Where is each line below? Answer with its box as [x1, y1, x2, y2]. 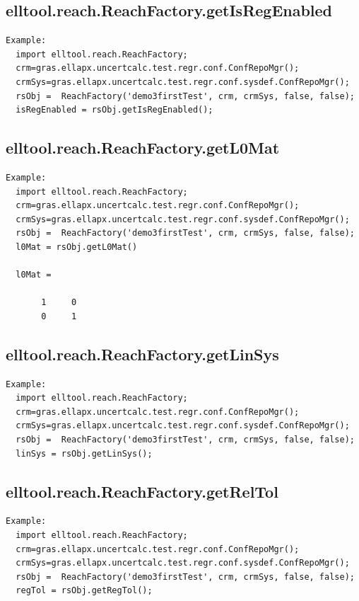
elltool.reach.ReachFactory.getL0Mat [6, 137, 280, 159]
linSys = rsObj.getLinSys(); [16, 448, 153, 459]
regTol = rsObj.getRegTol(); [16, 585, 153, 596]
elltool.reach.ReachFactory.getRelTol [6, 480, 278, 502]
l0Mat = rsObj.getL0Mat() [16, 241, 138, 252]
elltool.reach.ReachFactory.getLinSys [6, 343, 279, 365]
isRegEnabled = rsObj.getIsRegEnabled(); [16, 105, 213, 115]
